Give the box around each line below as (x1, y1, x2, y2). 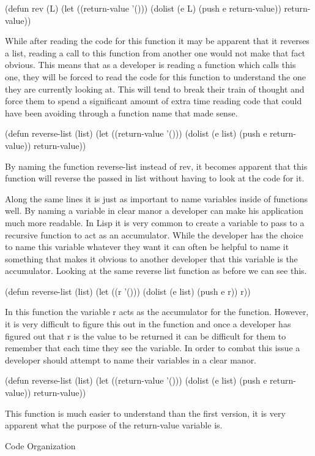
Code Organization (5, 439, 76, 452)
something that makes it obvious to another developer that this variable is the (5, 252, 298, 265)
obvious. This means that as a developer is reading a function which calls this (5, 58, 296, 71)
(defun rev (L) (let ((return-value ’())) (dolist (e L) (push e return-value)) (5, 2, 281, 14)
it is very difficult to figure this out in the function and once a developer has (5, 317, 291, 330)
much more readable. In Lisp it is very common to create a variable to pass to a (5, 216, 305, 229)
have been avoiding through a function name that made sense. (5, 106, 238, 119)
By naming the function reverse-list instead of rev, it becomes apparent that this (5, 159, 308, 172)
